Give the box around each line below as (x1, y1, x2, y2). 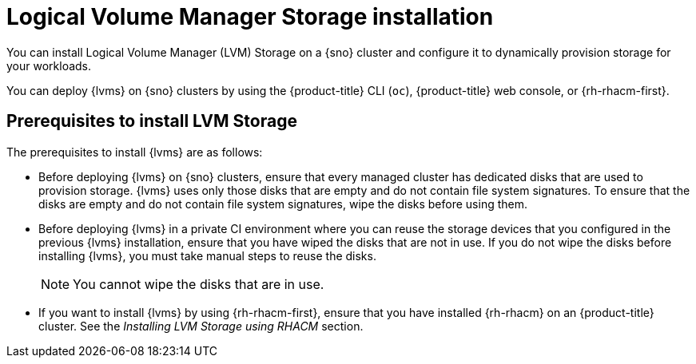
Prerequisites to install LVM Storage (6, 111, 297, 132)
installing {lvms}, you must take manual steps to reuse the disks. (38, 248, 376, 263)
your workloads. (6, 58, 92, 73)
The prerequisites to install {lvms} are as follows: (6, 144, 263, 159)
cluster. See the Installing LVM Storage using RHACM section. (38, 318, 364, 333)
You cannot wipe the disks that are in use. (73, 275, 324, 292)
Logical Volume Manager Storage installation (6, 3, 494, 30)
